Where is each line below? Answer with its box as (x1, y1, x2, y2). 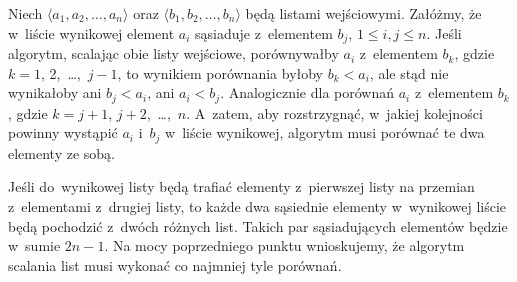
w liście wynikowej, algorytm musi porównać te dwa (165, 122, 485, 143)
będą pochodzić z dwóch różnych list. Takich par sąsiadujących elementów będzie (8, 215, 508, 236)
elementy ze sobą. (8, 142, 115, 163)
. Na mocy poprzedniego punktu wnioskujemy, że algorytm (104, 235, 465, 256)
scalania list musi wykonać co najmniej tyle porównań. (8, 254, 342, 275)
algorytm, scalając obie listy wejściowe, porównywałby (8, 43, 339, 64)
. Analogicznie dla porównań (220, 82, 395, 103)
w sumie (8, 235, 61, 256)
